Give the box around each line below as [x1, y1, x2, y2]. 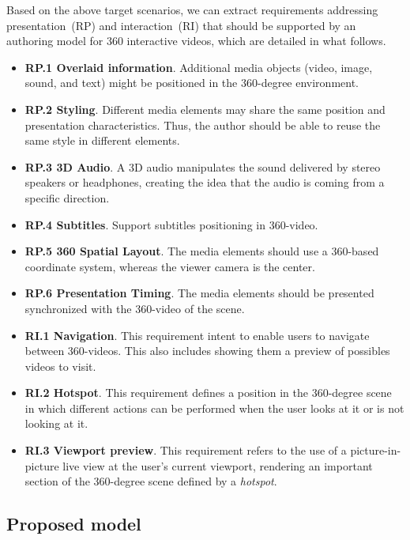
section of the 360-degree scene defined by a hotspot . [24, 473, 277, 489]
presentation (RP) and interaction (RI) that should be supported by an [6, 17, 356, 33]
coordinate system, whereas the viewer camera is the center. [24, 258, 315, 274]
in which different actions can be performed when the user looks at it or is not [24, 399, 404, 416]
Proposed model [6, 512, 141, 536]
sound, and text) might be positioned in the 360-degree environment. [24, 74, 359, 91]
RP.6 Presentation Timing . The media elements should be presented [24, 285, 374, 301]
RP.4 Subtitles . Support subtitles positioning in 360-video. [24, 216, 318, 232]
